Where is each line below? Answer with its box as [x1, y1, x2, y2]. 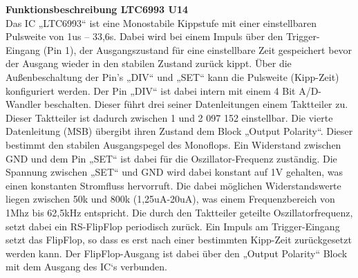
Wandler [6, 97, 41, 111]
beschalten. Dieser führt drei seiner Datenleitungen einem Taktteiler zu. [44, 97, 348, 111]
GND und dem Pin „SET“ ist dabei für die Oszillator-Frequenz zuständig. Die [6, 151, 337, 165]
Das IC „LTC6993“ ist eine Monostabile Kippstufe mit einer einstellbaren [6, 15, 317, 30]
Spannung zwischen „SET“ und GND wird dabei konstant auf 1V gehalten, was [6, 165, 343, 179]
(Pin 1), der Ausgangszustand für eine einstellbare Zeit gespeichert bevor [43, 42, 352, 57]
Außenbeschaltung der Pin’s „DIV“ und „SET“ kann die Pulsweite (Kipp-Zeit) [6, 69, 339, 84]
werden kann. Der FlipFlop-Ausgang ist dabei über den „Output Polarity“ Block [6, 245, 348, 260]
